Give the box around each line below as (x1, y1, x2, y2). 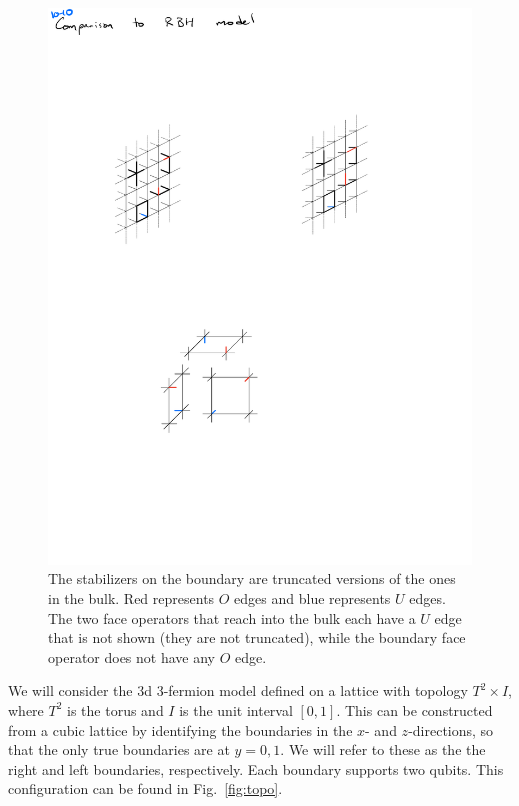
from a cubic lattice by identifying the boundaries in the (8, 719, 353, 740)
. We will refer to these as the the (280, 739, 486, 760)
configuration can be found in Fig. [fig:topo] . (8, 778, 283, 799)
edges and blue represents (234, 587, 391, 608)
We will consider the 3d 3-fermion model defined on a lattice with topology (8, 680, 468, 701)
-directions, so (408, 719, 494, 740)
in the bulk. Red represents (48, 587, 215, 608)
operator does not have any (48, 646, 215, 667)
